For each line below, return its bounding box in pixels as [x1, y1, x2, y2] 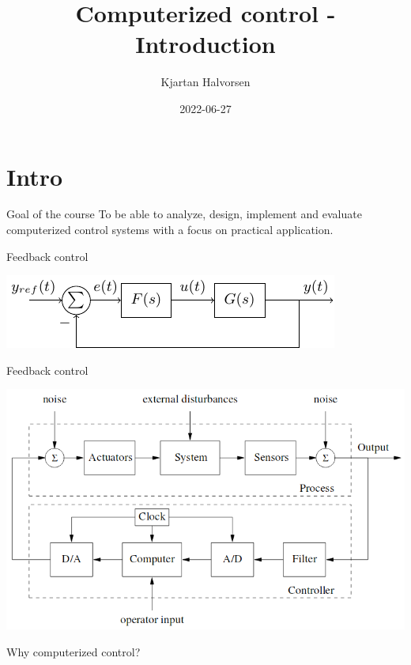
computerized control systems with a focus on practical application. [6, 221, 334, 238]
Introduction [135, 28, 276, 60]
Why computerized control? [6, 643, 141, 659]
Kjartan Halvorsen [160, 74, 251, 90]
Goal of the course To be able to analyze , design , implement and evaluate [6, 206, 362, 222]
